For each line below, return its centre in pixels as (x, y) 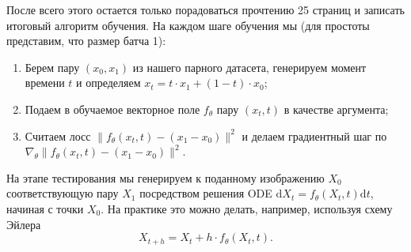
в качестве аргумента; (336, 109)
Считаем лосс (58, 135)
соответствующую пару (63, 193)
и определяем (108, 83)
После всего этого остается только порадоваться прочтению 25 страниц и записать (205, 9)
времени (45, 83)
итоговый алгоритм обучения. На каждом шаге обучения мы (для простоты (188, 25)
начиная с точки (45, 208)
